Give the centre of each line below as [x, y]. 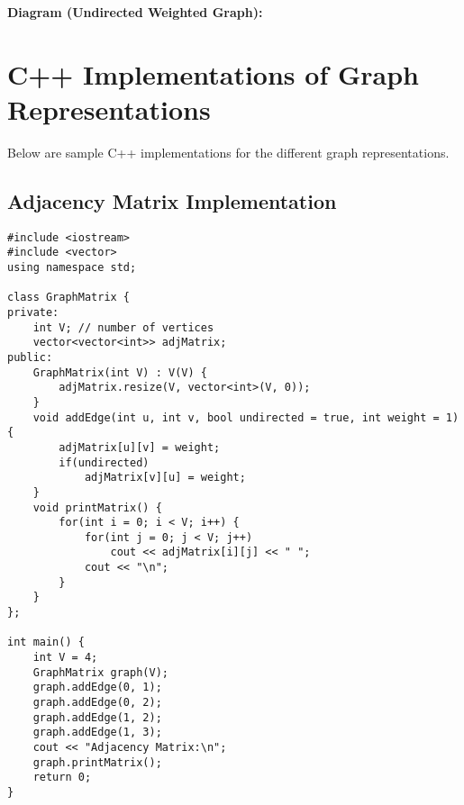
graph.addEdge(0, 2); [97, 703]
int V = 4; [65, 658]
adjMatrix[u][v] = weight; [140, 447]
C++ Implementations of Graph [213, 73]
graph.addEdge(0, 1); [97, 687]
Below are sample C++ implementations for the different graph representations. [228, 152]
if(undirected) [104, 462]
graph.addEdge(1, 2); [97, 717]
